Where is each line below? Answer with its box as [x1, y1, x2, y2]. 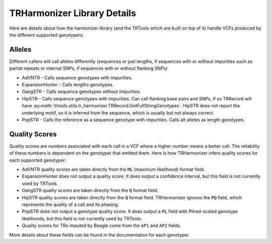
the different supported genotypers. [9, 32, 84, 38]
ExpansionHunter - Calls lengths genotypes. [22, 82, 114, 88]
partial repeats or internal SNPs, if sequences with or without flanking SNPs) [9, 65, 168, 71]
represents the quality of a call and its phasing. [22, 201, 119, 207]
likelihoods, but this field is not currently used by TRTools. [22, 215, 142, 221]
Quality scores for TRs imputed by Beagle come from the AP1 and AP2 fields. [22, 222, 181, 228]
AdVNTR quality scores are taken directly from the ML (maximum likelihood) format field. [22, 166, 205, 173]
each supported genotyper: [9, 157, 66, 163]
